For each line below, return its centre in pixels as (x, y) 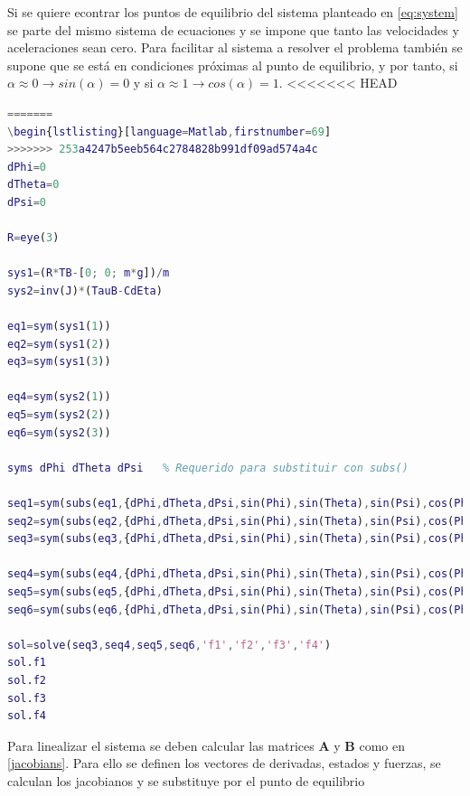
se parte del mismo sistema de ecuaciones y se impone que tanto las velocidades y (233, 29)
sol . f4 (27, 716)
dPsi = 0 (27, 202)
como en (382, 745)
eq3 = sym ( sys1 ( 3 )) (59, 362)
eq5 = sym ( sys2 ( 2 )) (59, 415)
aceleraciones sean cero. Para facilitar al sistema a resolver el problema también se (235, 47)
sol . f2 (27, 680)
